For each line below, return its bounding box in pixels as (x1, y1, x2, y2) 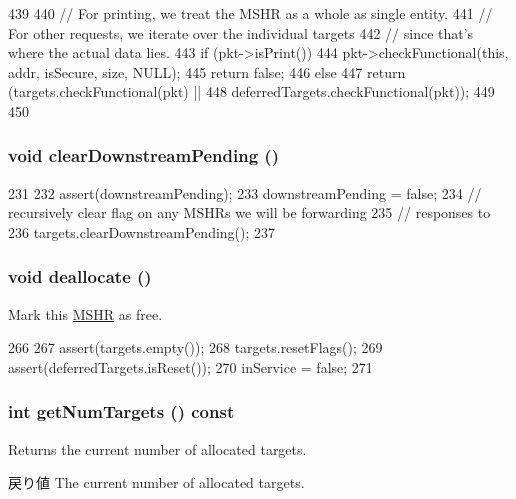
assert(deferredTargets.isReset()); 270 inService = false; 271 (8, 356, 373, 377)
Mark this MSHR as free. (8, 303, 163, 324)
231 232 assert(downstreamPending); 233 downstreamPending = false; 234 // (8, 182, 482, 203)
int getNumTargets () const (8, 399, 235, 424)
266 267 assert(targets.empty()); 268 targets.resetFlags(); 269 (8, 337, 383, 358)
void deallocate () (8, 264, 152, 289)
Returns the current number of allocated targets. (8, 438, 307, 459)
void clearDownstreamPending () (8, 143, 279, 168)
